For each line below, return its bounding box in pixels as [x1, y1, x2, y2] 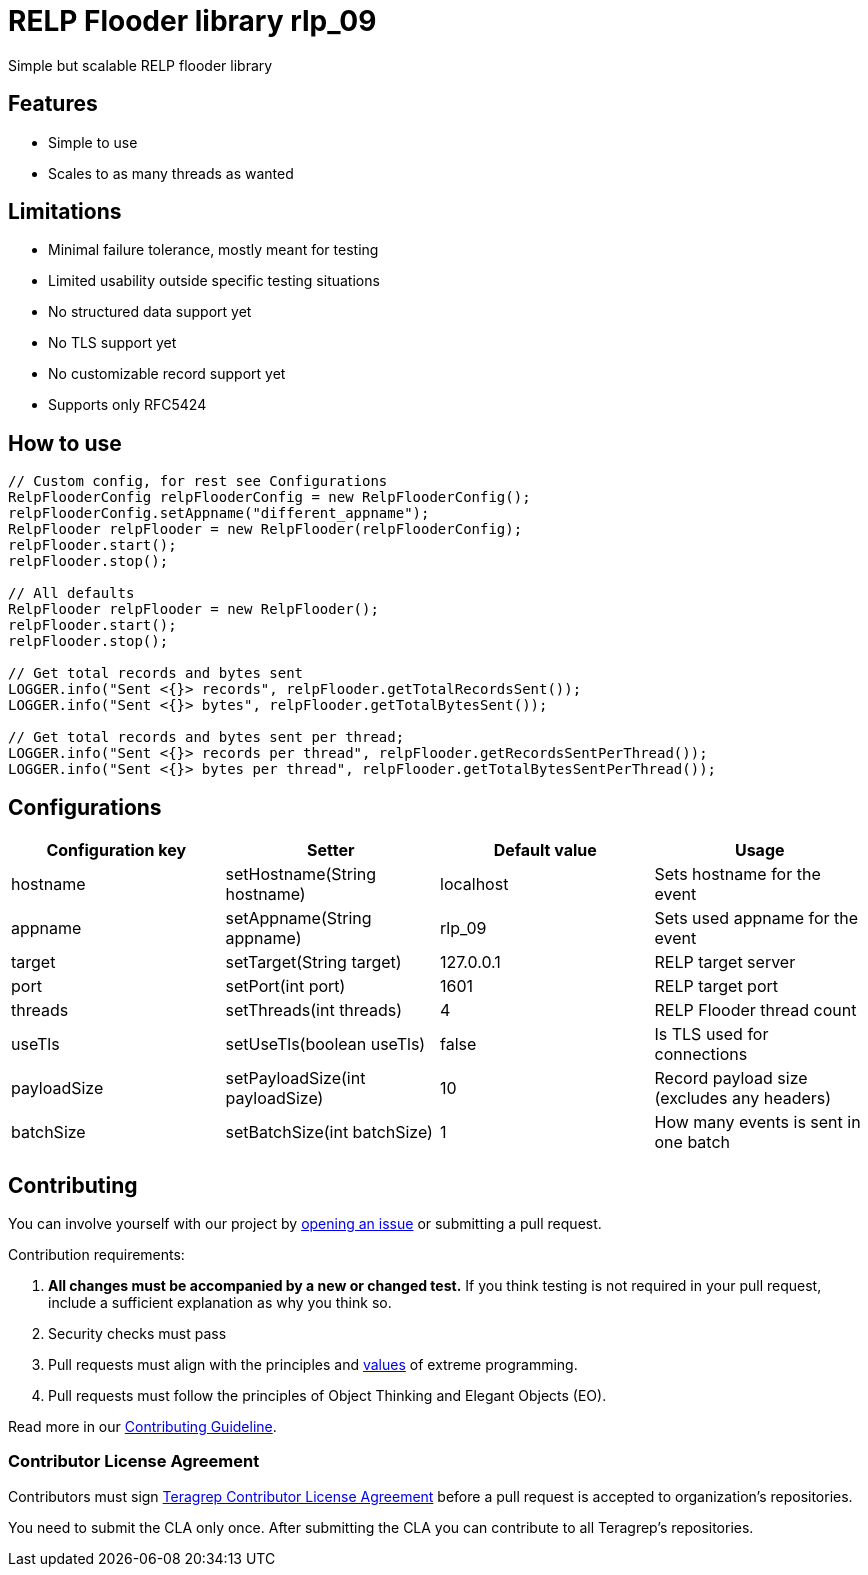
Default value [493, 840, 597, 861]
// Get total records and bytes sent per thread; [8, 729, 405, 746]
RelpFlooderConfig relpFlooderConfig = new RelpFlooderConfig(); [8, 489, 531, 506]
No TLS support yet [48, 334, 177, 352]
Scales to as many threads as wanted [48, 164, 294, 182]
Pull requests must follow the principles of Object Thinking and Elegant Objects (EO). [48, 1386, 607, 1404]
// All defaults [8, 585, 135, 602]
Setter [307, 840, 355, 861]
